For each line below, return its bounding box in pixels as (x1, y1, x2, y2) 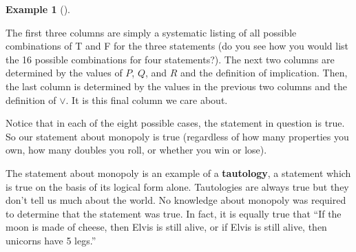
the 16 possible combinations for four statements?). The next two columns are (6, 52, 335, 66)
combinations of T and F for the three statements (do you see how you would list (6, 39, 349, 53)
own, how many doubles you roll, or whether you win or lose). (6, 143, 267, 157)
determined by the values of (6, 65, 123, 80)
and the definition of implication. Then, (180, 65, 348, 80)
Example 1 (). (6, 2, 70, 16)
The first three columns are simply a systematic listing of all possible (6, 25, 297, 39)
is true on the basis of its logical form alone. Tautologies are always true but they (6, 179, 349, 193)
